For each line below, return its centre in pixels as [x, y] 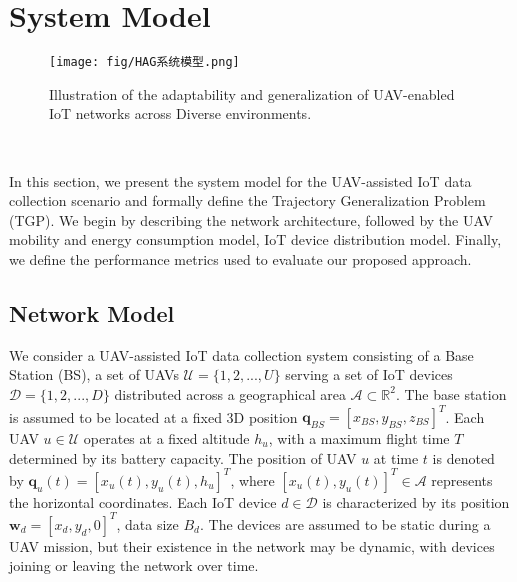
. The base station [451, 393]
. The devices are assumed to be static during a [345, 523]
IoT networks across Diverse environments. [180, 113]
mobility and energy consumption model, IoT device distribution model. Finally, [255, 239]
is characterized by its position [416, 501]
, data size [147, 523]
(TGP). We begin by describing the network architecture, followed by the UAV [251, 219]
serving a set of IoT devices [369, 374]
